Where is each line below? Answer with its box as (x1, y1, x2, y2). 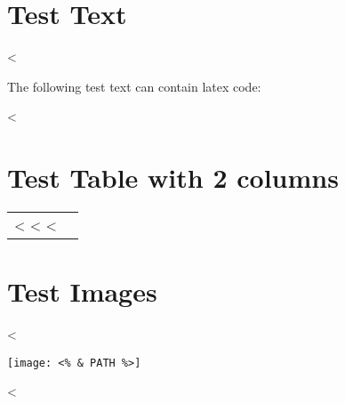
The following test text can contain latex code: (7, 77, 261, 95)
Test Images (7, 273, 157, 310)
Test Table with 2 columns (7, 159, 339, 196)
